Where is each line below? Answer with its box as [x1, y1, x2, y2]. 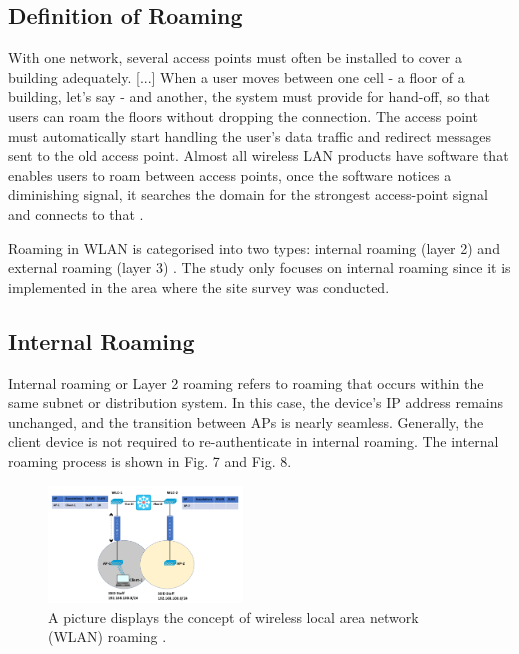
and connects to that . [8, 203, 144, 224]
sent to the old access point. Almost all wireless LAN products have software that [8, 145, 509, 166]
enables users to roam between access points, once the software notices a [8, 164, 452, 185]
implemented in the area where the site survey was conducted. [8, 276, 390, 297]
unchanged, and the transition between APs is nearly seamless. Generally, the [8, 411, 484, 432]
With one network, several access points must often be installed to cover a [8, 47, 462, 68]
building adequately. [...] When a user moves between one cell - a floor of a [8, 66, 465, 87]
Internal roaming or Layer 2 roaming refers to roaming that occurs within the [8, 372, 484, 393]
